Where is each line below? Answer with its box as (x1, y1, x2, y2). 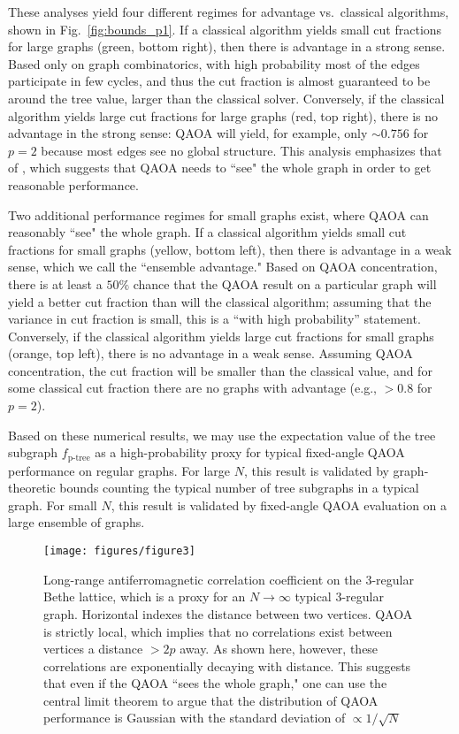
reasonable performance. (8, 175, 139, 194)
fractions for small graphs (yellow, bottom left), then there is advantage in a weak (8, 240, 452, 258)
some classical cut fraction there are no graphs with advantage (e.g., (8, 378, 377, 397)
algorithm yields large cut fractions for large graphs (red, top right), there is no (8, 106, 439, 125)
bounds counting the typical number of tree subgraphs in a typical (59, 478, 419, 497)
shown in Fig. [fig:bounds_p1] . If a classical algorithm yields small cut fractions (8, 19, 442, 38)
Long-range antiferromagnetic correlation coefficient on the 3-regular (43, 570, 414, 588)
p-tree (67, 453, 90, 463)
